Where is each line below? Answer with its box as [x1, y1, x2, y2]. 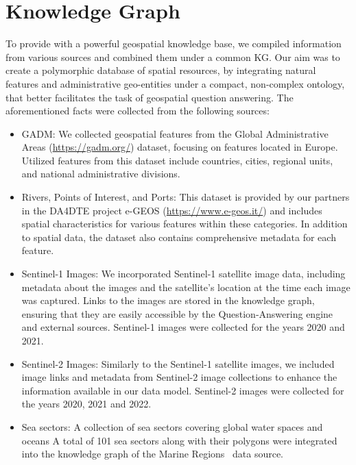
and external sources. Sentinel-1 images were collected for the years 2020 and [21, 320, 345, 334]
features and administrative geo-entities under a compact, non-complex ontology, [5, 76, 345, 90]
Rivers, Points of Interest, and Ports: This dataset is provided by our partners [21, 190, 350, 204]
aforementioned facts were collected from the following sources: [5, 103, 270, 118]
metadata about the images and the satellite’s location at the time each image [21, 279, 351, 294]
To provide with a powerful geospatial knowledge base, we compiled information [5, 36, 342, 51]
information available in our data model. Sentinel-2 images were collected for [21, 383, 344, 397]
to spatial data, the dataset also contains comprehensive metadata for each [21, 229, 336, 244]
